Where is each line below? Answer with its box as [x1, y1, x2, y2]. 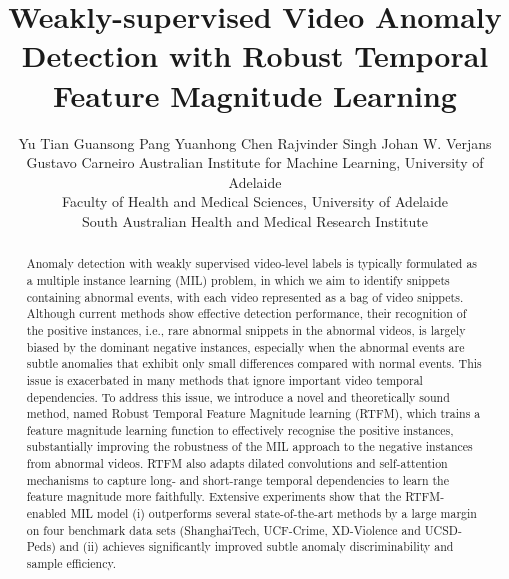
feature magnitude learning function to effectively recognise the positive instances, [26, 421, 454, 438]
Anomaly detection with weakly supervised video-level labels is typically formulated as [26, 255, 478, 272]
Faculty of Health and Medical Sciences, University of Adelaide [62, 191, 448, 212]
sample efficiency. [26, 555, 117, 572]
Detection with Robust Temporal [21, 35, 489, 76]
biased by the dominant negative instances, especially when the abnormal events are [26, 338, 465, 355]
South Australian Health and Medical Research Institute [82, 210, 428, 231]
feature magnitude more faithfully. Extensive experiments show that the [26, 488, 402, 505]
